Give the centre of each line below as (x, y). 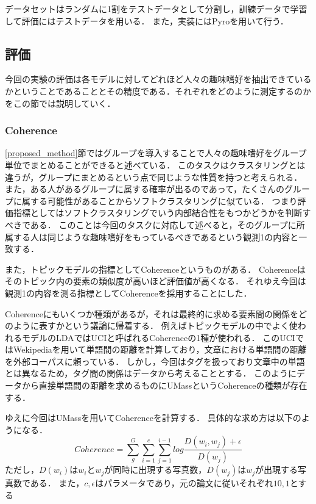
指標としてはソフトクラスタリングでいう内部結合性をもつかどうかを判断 (158, 213)
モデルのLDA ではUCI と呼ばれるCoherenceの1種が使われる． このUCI (158, 337)
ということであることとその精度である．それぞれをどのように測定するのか (162, 91)
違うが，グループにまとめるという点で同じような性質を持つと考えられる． (154, 177)
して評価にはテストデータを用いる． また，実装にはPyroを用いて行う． (147, 20)
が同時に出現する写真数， (156, 470)
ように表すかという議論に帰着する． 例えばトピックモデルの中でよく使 (155, 326)
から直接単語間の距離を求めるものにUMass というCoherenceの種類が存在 (164, 385)
